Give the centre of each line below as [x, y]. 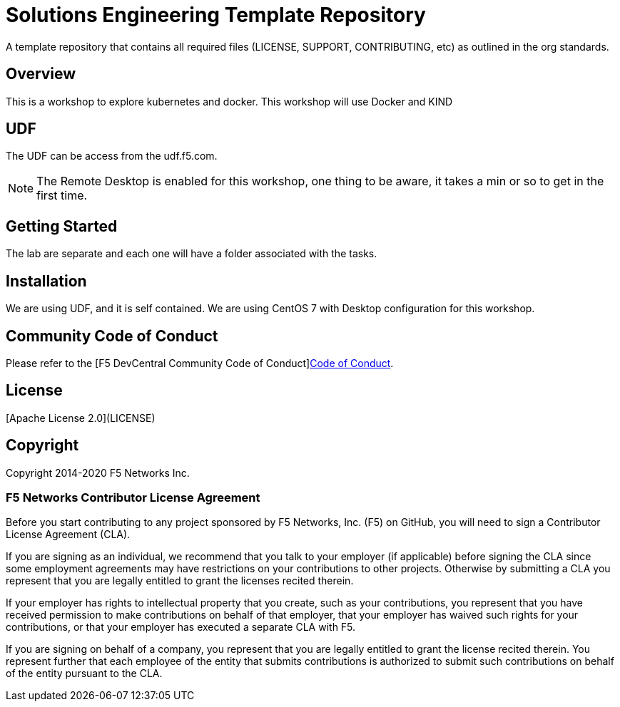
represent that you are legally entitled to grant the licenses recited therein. [180, 581]
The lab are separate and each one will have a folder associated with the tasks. [192, 254]
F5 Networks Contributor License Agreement [133, 498]
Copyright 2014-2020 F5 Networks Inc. [98, 473]
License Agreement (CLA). [68, 535]
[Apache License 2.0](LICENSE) [81, 418]
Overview [41, 74]
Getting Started [62, 226]
